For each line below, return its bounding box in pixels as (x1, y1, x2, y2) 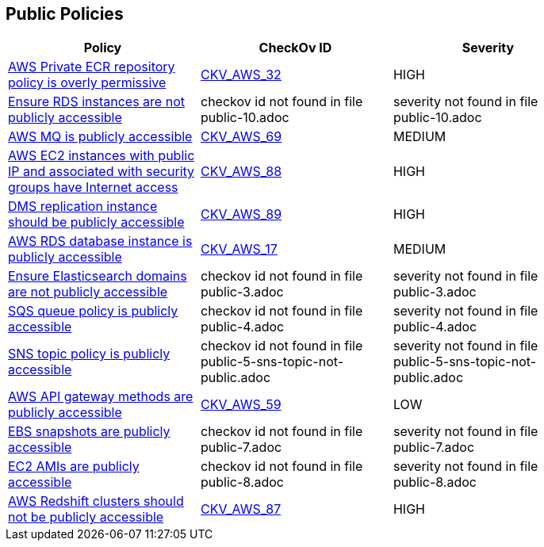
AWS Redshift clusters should (8, 493, 184, 510)
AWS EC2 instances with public (8, 147, 195, 164)
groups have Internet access (8, 179, 178, 196)
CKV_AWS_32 (200, 67, 282, 83)
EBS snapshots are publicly (8, 423, 170, 440)
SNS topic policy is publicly (8, 346, 170, 362)
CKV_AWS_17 (200, 241, 278, 258)
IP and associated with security (8, 163, 195, 180)
